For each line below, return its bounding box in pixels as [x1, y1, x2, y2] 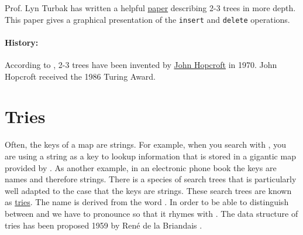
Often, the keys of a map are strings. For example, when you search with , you [5, 138, 286, 151]
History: [5, 36, 39, 48]
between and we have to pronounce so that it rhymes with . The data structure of [5, 207, 298, 219]
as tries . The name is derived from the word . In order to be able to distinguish [5, 196, 289, 208]
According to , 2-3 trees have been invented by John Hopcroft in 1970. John [5, 59, 277, 71]
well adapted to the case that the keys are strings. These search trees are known [5, 184, 292, 196]
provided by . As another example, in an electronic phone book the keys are [5, 161, 277, 173]
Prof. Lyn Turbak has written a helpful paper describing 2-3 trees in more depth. [5, 2, 296, 13]
